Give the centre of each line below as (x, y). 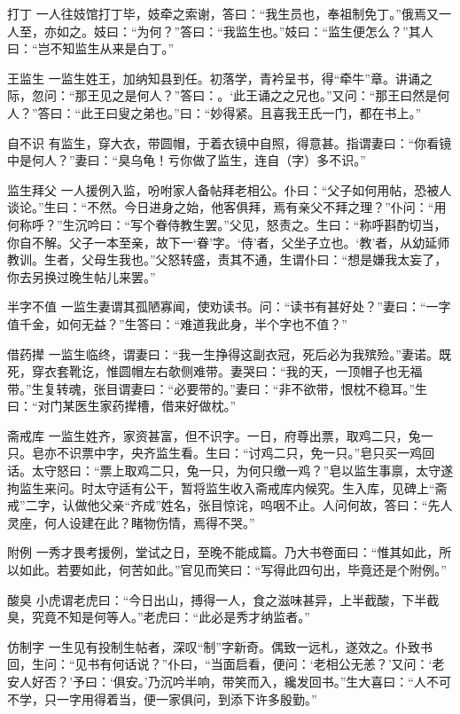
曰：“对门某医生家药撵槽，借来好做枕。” (122, 406)
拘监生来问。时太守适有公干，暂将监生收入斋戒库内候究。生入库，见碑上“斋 (227, 487)
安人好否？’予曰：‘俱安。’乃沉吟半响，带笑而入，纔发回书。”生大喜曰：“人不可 (229, 681)
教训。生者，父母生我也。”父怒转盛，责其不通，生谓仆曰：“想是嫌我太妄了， (227, 259)
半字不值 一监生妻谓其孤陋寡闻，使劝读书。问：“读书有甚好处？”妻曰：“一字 (229, 306)
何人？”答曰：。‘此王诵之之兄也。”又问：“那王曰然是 (287, 95)
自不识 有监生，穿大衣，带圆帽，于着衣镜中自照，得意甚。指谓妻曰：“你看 (223, 142)
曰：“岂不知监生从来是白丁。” (91, 48)
